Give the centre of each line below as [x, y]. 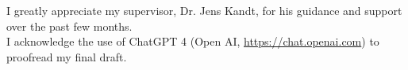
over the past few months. [69, 26]
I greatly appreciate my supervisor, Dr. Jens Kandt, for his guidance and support [204, 10]
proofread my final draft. [67, 56]
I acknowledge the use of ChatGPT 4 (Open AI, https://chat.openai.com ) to [193, 41]
